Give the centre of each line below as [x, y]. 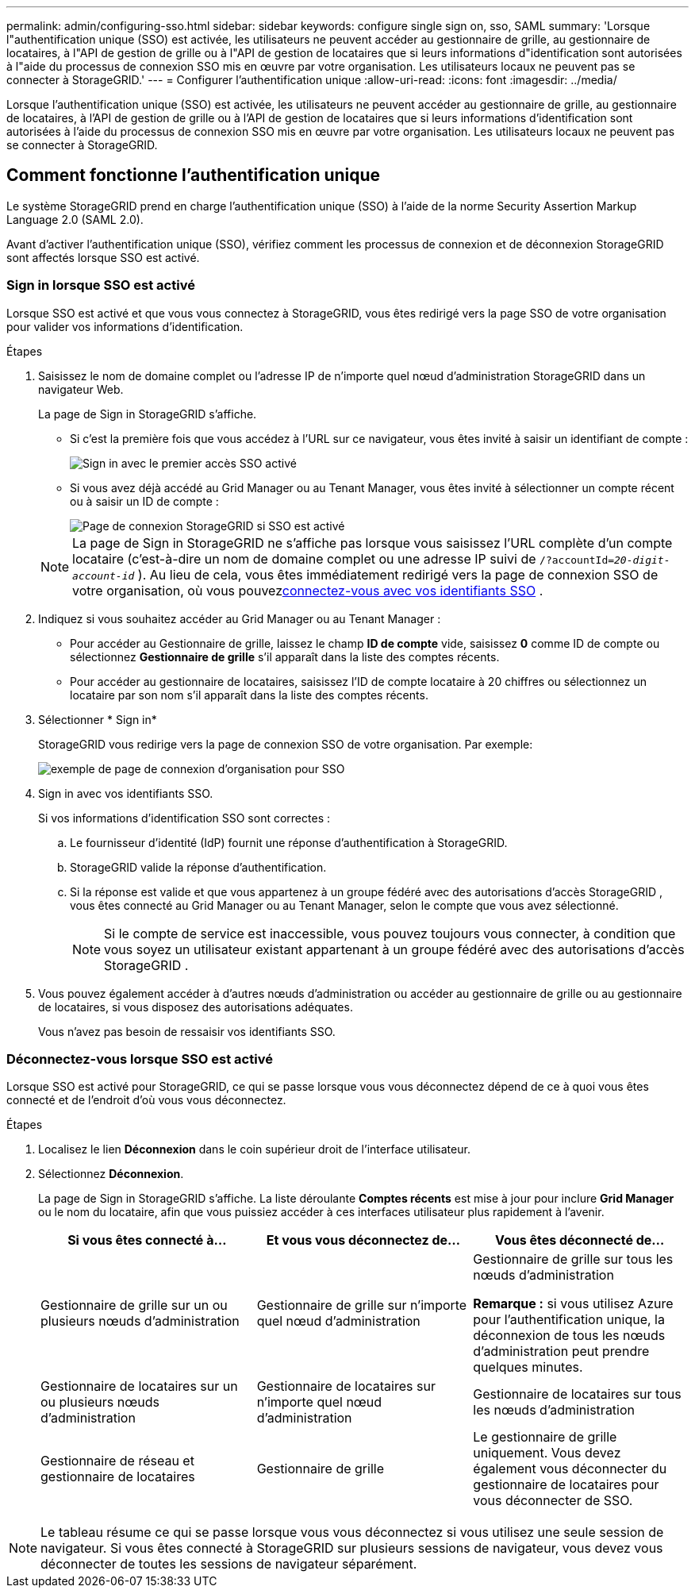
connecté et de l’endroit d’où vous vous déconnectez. [146, 1100]
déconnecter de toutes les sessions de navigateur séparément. [229, 1564]
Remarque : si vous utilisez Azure [573, 1304]
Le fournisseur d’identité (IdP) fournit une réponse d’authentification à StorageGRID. [289, 842]
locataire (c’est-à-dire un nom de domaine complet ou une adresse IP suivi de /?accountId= [344, 558]
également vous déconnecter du [570, 1469]
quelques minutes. [528, 1367]
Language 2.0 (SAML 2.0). [75, 219]
